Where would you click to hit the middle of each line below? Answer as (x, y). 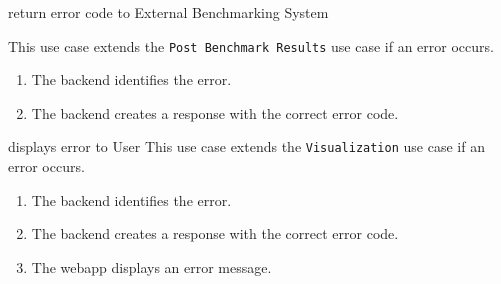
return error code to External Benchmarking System (168, 12)
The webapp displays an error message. (151, 266)
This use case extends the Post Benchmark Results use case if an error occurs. (251, 45)
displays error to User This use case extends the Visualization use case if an (246, 146)
